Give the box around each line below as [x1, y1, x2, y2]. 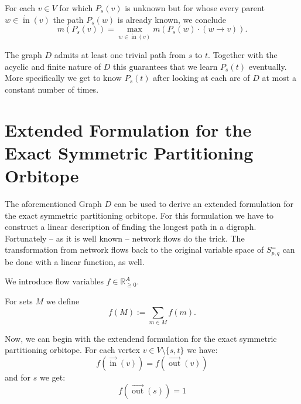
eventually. [248, 60, 287, 72]
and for [5, 371, 31, 383]
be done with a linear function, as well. [5, 255, 145, 267]
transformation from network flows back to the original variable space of [5, 243, 264, 256]
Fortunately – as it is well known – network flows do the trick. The [5, 232, 245, 244]
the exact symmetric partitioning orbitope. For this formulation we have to [5, 209, 274, 221]
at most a [262, 72, 296, 84]
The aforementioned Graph [5, 197, 102, 209]
